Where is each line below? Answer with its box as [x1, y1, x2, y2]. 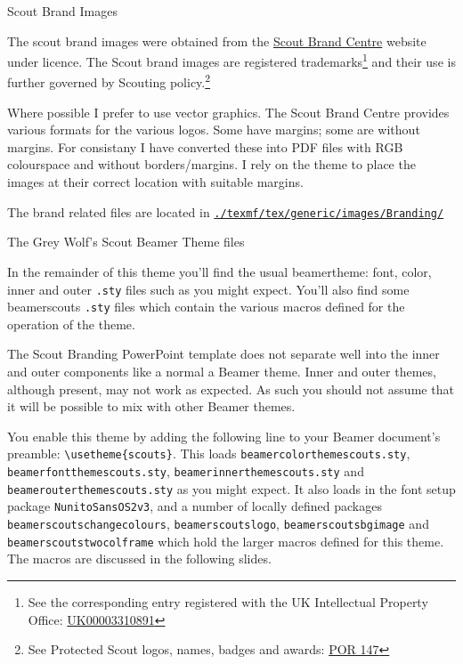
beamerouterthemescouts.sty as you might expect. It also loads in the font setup [7, 479, 456, 498]
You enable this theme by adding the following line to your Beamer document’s [7, 426, 441, 445]
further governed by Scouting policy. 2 [7, 70, 211, 92]
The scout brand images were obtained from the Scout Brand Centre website [7, 31, 426, 50]
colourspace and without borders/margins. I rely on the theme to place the [7, 155, 416, 174]
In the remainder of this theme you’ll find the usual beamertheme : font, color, [7, 262, 432, 280]
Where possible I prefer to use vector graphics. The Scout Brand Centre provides [7, 102, 450, 121]
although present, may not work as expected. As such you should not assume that [7, 379, 454, 398]
